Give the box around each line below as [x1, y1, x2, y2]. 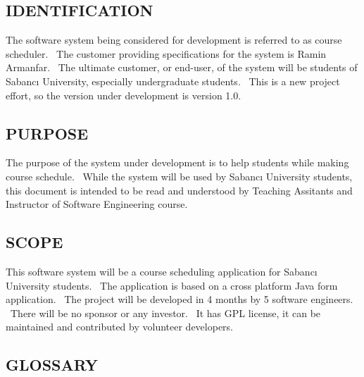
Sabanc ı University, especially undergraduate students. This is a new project [6, 73, 340, 88]
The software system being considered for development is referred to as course [6, 32, 342, 47]
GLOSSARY [6, 354, 99, 376]
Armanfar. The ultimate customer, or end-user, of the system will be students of [6, 60, 358, 75]
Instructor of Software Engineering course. [6, 197, 188, 211]
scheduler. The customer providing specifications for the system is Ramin [6, 46, 327, 61]
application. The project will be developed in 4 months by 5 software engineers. [6, 292, 353, 307]
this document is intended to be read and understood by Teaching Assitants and [6, 183, 353, 197]
